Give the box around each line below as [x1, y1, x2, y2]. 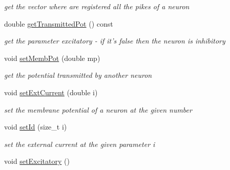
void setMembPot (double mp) [4, 52, 100, 63]
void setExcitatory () [4, 156, 70, 166]
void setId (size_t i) [4, 121, 67, 132]
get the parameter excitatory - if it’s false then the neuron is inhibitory [4, 35, 225, 46]
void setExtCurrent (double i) [4, 87, 98, 97]
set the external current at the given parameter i [4, 138, 155, 149]
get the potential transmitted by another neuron [4, 70, 152, 80]
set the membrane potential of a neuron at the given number [4, 104, 192, 115]
